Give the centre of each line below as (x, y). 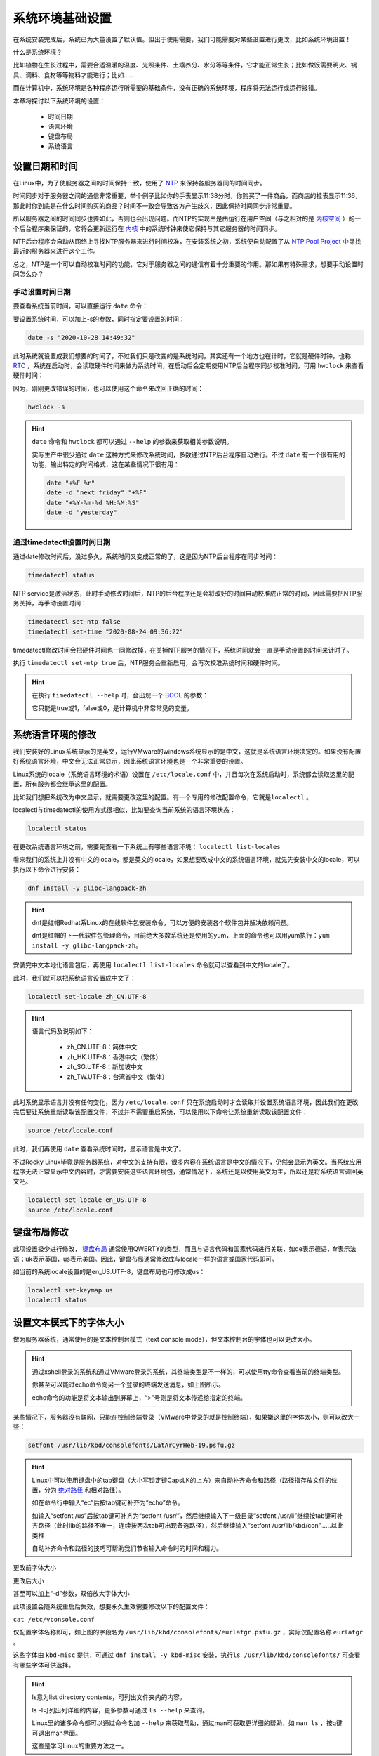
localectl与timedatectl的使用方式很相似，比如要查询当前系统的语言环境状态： (124, 810)
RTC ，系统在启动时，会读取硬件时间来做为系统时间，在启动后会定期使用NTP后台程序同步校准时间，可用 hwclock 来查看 (188, 365)
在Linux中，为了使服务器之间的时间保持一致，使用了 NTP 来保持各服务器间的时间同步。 (139, 183)
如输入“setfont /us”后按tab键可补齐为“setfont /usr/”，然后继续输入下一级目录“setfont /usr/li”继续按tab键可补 (188, 1515)
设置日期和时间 (45, 166)
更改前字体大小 (34, 1568)
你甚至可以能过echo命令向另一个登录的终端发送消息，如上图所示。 (128, 1384)
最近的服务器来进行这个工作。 (56, 251)
